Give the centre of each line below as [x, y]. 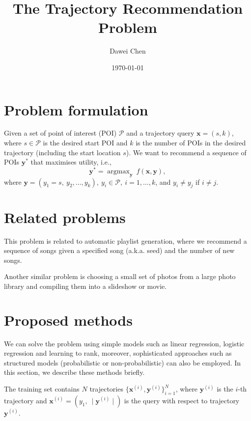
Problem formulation [76, 109]
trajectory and [26, 400]
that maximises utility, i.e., [71, 162]
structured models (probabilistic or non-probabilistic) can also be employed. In [123, 362]
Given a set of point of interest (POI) [60, 133]
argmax [118, 171]
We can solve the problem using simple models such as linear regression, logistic [124, 343]
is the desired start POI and [85, 143]
